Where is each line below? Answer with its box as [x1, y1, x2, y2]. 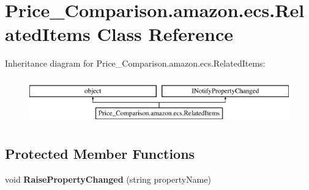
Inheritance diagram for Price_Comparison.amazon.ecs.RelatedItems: [5, 57, 266, 70]
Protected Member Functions [5, 144, 195, 163]
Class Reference [97, 21, 234, 46]
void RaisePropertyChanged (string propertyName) [5, 173, 211, 186]
